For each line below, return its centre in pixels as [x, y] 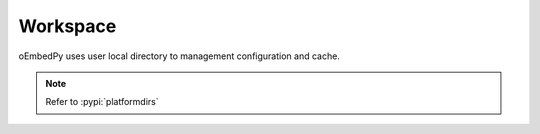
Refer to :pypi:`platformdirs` [102, 102]
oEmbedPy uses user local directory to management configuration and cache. [179, 56]
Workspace [67, 26]
